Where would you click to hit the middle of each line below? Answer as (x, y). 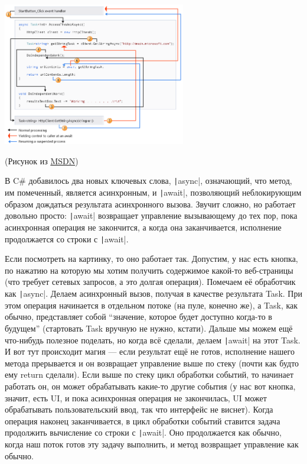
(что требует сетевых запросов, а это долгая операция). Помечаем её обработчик (150, 282)
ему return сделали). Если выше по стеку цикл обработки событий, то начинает (149, 374)
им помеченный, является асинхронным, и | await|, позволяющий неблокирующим (153, 192)
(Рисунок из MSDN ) (42, 160)
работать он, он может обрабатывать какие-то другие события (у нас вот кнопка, (150, 386)
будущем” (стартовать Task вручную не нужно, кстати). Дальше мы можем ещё (149, 328)
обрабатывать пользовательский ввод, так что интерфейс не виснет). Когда (139, 409)
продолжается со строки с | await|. (67, 239)
